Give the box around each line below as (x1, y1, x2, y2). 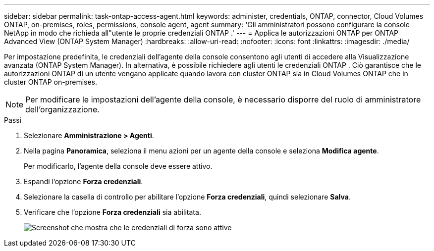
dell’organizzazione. (25, 104, 100, 114)
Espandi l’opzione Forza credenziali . (24, 177, 143, 186)
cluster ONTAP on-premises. (4, 78, 98, 86)
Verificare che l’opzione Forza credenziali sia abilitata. (24, 208, 201, 216)
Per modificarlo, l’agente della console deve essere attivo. (24, 162, 213, 170)
